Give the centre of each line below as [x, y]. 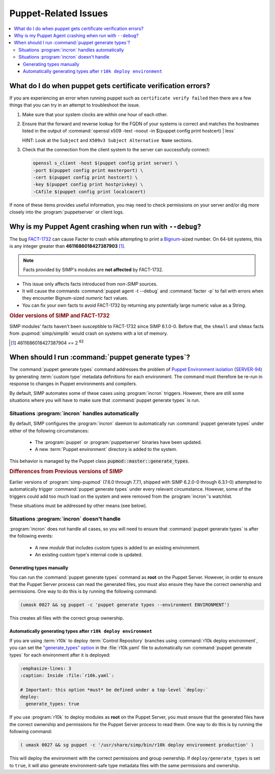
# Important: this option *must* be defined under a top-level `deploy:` [114, 690]
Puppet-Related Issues [59, 13]
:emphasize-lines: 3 [46, 668]
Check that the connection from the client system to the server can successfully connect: [116, 150]
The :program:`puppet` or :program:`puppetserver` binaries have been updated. [118, 442]
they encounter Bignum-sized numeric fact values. [75, 298]
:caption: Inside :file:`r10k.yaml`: [67, 675]
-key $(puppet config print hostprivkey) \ [88, 184]
